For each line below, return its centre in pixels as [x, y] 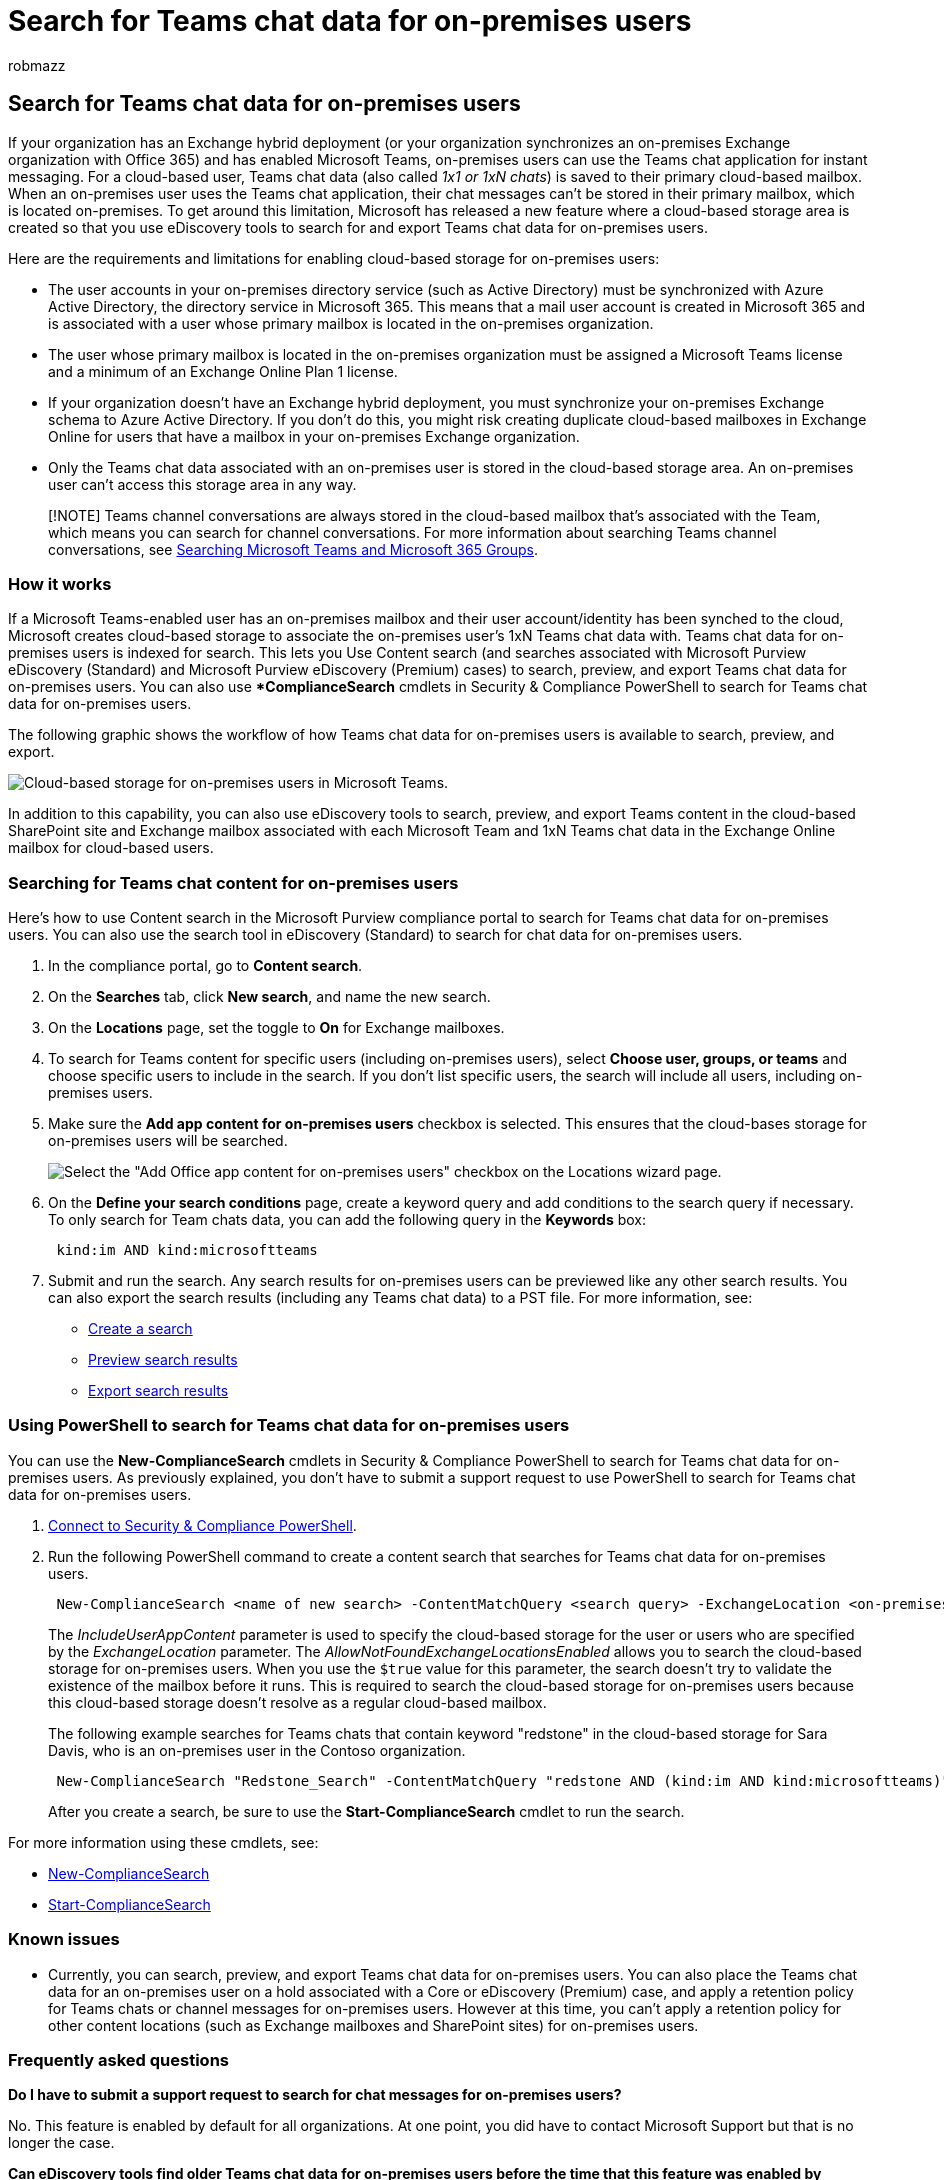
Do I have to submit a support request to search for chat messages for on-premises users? [315, 2095]
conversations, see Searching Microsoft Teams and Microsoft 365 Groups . [293, 549]
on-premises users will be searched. [168, 1141]
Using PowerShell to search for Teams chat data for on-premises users [289, 1425]
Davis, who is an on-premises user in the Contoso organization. [257, 1750]
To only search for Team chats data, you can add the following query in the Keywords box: [347, 1220]
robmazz [37, 65]
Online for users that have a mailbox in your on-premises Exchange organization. [314, 436]
